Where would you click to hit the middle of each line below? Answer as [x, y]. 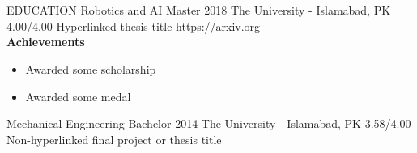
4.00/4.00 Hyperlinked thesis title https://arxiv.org [134, 25]
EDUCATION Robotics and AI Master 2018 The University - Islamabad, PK [199, 10]
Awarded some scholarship [91, 68]
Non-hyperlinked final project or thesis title [114, 139]
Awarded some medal [78, 96]
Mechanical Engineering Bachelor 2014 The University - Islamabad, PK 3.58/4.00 [209, 123]
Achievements [46, 42]
